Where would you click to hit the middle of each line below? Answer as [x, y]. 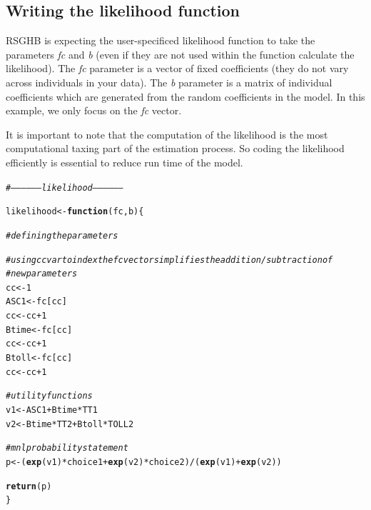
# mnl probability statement [67, 448]
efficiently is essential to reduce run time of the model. [124, 162]
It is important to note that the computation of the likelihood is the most [167, 134]
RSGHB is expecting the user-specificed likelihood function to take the [161, 40]
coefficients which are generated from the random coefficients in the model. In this [185, 96]
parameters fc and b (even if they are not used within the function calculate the [180, 54]
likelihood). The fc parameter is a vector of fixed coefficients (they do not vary [177, 68]
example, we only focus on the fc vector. [94, 110]
